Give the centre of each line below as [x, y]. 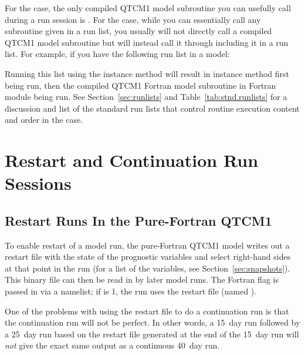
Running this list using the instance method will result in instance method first [147, 73]
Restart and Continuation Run [132, 160]
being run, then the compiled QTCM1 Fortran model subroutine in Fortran [140, 85]
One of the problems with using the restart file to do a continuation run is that [147, 311]
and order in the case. [44, 120]
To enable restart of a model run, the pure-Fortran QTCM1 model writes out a [147, 245]
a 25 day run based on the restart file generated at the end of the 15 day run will [152, 334]
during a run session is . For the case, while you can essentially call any [133, 19]
